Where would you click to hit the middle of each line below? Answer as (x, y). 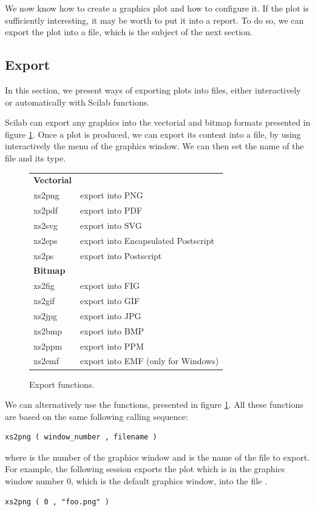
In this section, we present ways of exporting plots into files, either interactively (153, 90)
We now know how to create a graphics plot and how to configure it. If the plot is (157, 8)
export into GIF (110, 301)
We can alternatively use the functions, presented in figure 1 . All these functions (154, 404)
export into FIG (110, 286)
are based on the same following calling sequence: (97, 416)
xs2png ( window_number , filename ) (81, 437)
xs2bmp (48, 330)
